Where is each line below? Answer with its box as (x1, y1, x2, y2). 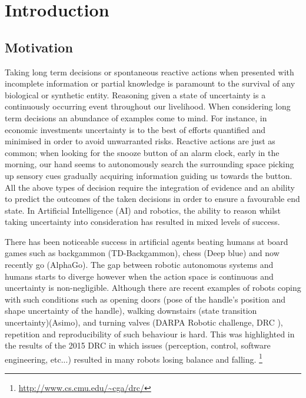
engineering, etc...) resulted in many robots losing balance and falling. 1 (5, 351, 262, 365)
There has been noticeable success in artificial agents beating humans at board (5, 235, 288, 247)
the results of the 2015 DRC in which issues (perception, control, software (5, 339, 271, 351)
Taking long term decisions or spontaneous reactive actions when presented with (5, 65, 294, 78)
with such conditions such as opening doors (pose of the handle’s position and (5, 293, 286, 305)
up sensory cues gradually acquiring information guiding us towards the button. (5, 169, 292, 181)
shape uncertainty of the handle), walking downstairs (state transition (5, 304, 257, 317)
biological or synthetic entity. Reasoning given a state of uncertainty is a (5, 88, 266, 101)
